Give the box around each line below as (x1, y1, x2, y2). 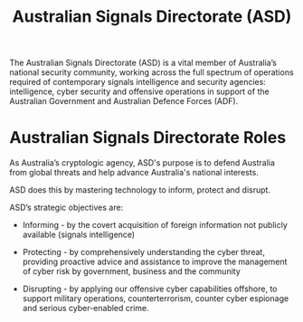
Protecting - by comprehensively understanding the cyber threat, (22, 247, 265, 258)
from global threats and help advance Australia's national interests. (9, 167, 260, 178)
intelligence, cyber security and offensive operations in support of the (9, 86, 270, 97)
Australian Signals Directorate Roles (9, 128, 287, 148)
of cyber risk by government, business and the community (22, 266, 241, 277)
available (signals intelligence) (22, 229, 136, 241)
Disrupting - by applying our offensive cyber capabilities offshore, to (22, 283, 278, 295)
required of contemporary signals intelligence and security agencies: (9, 77, 267, 88)
